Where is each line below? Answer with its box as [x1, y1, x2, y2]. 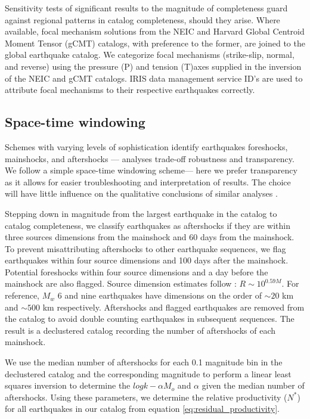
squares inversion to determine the [5, 379, 131, 392]
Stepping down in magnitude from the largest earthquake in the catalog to [5, 207, 277, 219]
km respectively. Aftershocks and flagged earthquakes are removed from [42, 300, 305, 313]
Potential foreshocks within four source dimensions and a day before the [5, 265, 268, 278]
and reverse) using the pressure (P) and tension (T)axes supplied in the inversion [5, 60, 302, 72]
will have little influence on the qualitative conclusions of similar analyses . [5, 187, 278, 200]
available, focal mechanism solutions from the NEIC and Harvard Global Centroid [5, 25, 305, 38]
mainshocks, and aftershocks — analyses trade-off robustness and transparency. [5, 152, 294, 165]
